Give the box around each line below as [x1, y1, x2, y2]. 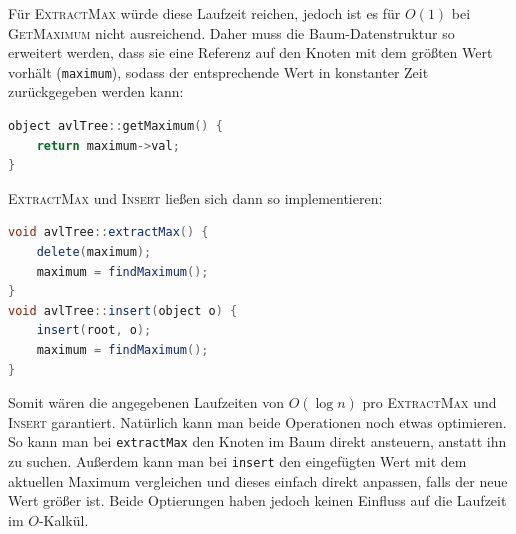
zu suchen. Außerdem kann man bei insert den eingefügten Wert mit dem [8, 451, 467, 471]
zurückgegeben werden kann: [8, 81, 184, 102]
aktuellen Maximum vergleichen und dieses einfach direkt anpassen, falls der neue [8, 470, 508, 491]
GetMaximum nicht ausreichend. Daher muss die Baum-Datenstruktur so [8, 22, 455, 43]
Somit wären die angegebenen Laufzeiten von [8, 392, 284, 413]
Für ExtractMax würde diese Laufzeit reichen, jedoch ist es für [8, 3, 401, 23]
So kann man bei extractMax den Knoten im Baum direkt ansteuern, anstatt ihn [8, 431, 507, 452]
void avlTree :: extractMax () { [8, 225, 209, 240]
